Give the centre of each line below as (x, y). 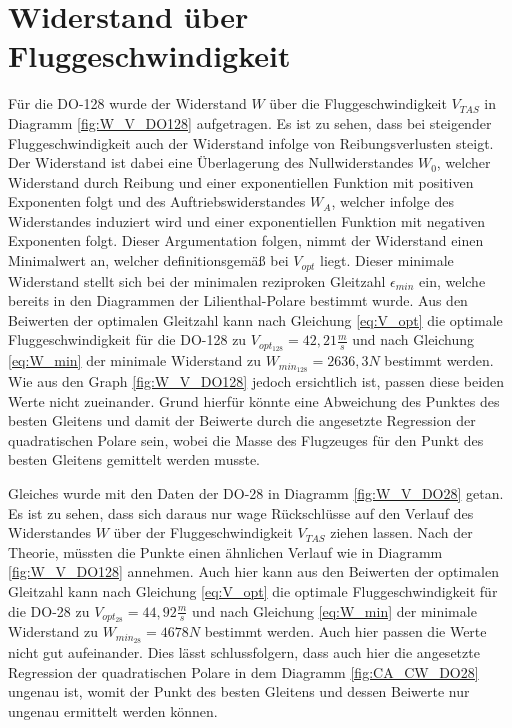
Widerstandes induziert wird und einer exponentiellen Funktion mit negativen (246, 220)
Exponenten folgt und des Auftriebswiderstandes (157, 201)
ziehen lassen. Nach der (401, 532)
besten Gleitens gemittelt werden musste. (134, 459)
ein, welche (452, 280)
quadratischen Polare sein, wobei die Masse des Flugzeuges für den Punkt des (246, 439)
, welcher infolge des (392, 201)
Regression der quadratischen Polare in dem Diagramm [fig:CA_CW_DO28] (243, 671)
